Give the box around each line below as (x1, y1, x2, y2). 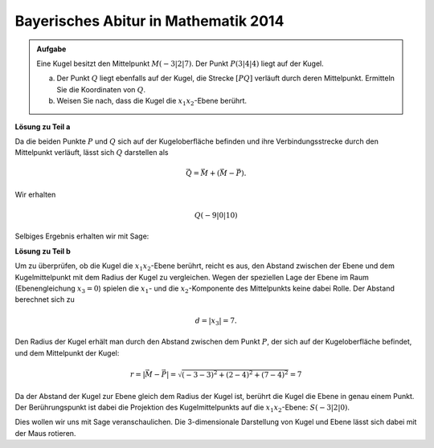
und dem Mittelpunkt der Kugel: (14, 348, 120, 357)
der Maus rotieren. (14, 428, 76, 438)
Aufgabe (36, 44, 67, 54)
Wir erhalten (14, 189, 56, 199)
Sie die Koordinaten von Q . (56, 84, 146, 94)
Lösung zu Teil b (14, 246, 72, 256)
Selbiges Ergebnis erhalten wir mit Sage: (14, 231, 149, 241)
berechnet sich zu (14, 295, 76, 304)
